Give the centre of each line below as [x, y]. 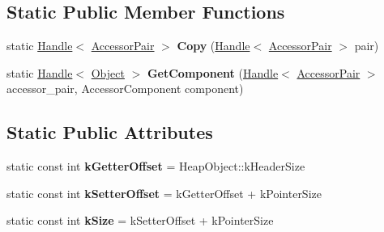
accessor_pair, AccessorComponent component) [125, 89]
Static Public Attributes [110, 132]
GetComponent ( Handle [213, 72]
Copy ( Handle [213, 46]
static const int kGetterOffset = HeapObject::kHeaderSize [156, 166]
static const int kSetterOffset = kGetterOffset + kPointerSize [164, 193]
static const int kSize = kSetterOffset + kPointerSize [140, 220]
